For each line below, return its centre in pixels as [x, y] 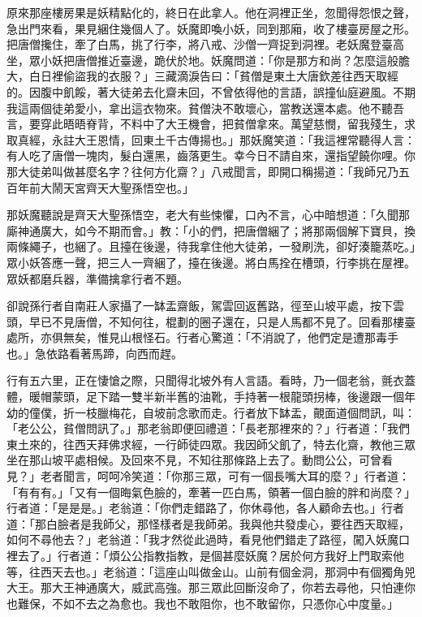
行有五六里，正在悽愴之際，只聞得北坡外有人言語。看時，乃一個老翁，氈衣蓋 [211, 380]
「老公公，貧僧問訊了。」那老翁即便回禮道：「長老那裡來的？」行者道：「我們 [208, 428]
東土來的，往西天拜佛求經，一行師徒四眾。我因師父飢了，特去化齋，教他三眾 [211, 444]
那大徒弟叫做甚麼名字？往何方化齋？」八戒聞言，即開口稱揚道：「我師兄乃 [202, 171]
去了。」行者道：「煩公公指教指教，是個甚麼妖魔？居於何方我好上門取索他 [211, 555]
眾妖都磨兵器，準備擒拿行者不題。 [97, 278]
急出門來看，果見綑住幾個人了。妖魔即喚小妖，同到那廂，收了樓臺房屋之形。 [211, 28]
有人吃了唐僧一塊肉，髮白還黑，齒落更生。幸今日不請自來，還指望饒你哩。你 [211, 155]
